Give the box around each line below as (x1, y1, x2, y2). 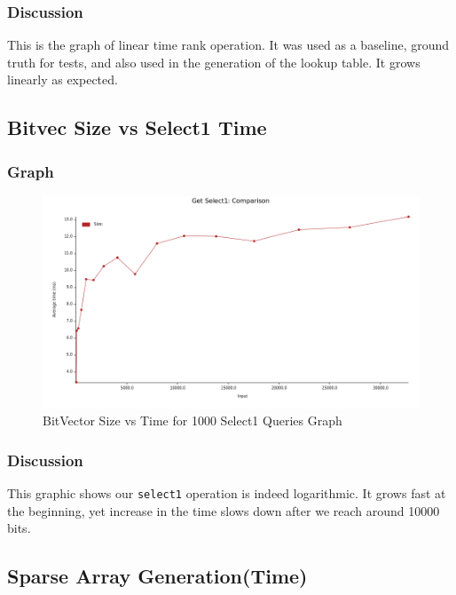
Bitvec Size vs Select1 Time (7, 114, 267, 141)
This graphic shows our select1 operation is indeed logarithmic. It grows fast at (7, 483, 446, 502)
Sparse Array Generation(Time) (7, 562, 308, 590)
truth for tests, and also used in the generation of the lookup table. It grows (7, 52, 421, 71)
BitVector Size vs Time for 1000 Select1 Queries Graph (43, 411, 342, 430)
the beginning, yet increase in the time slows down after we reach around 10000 (7, 501, 440, 520)
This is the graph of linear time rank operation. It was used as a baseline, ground (7, 36, 450, 54)
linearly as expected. (7, 70, 118, 89)
